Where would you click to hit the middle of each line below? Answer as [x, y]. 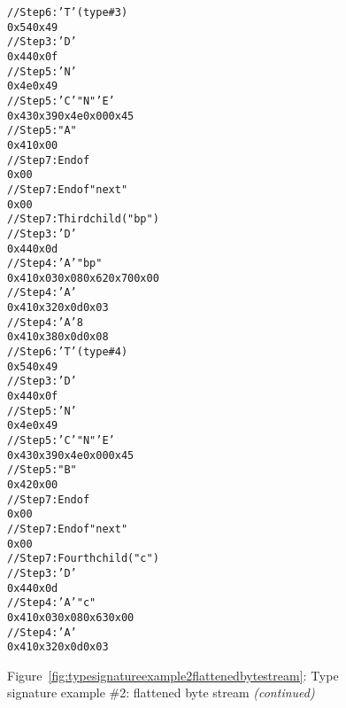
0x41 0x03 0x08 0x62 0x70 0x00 [83, 278]
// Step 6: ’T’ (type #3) [68, 12]
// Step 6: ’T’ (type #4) [68, 352]
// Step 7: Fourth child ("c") [83, 559]
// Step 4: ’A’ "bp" [55, 264]
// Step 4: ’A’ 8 [45, 322]
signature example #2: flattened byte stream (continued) [161, 692]
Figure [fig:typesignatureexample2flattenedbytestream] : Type [173, 675]
